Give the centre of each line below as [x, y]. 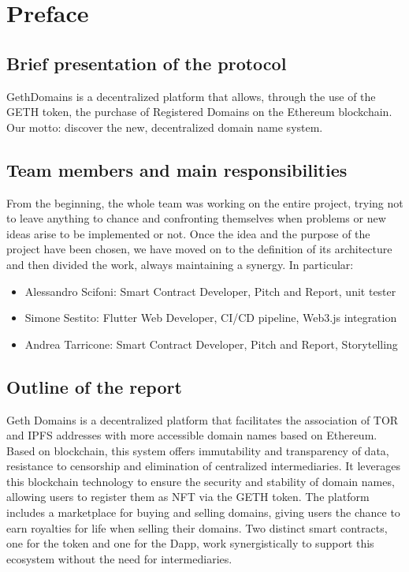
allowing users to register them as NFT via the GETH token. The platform [188, 497]
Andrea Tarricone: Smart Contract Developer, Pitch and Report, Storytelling [211, 344]
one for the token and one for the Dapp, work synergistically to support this [190, 543]
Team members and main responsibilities [177, 169]
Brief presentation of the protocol [147, 63]
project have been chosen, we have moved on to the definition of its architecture [199, 249]
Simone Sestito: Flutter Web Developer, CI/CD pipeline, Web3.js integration [211, 318]
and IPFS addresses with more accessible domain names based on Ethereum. [192, 435]
